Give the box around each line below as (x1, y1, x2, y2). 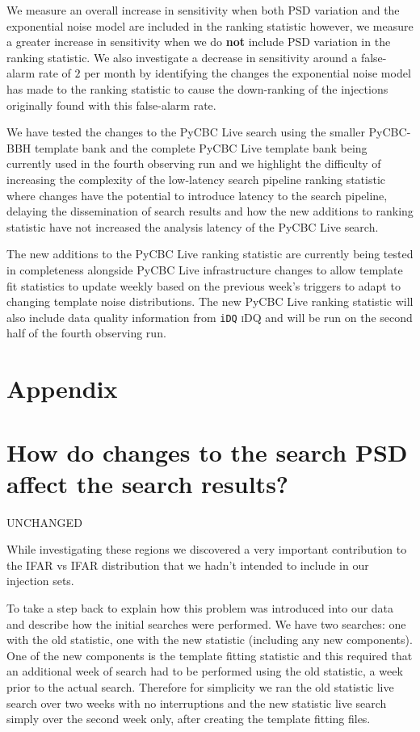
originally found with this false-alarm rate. (6, 96, 216, 113)
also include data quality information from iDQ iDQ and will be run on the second (6, 308, 413, 325)
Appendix (6, 372, 118, 405)
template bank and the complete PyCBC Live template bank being (34, 139, 367, 156)
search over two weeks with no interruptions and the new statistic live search (6, 694, 387, 711)
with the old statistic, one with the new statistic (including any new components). (6, 631, 413, 648)
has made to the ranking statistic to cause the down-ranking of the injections (6, 80, 388, 97)
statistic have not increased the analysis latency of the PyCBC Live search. (6, 218, 379, 235)
